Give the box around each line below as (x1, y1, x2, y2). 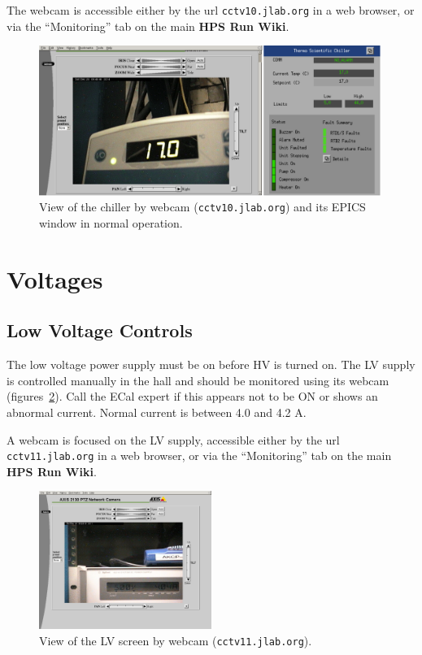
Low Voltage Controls (7, 318, 193, 343)
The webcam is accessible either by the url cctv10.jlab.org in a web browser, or (7, 2, 415, 18)
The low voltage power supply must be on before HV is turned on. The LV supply (7, 356, 415, 373)
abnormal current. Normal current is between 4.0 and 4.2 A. (7, 403, 307, 420)
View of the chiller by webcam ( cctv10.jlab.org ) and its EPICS (39, 198, 366, 215)
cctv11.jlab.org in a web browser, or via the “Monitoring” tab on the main (7, 447, 392, 464)
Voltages (7, 262, 103, 295)
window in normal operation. (39, 214, 183, 231)
